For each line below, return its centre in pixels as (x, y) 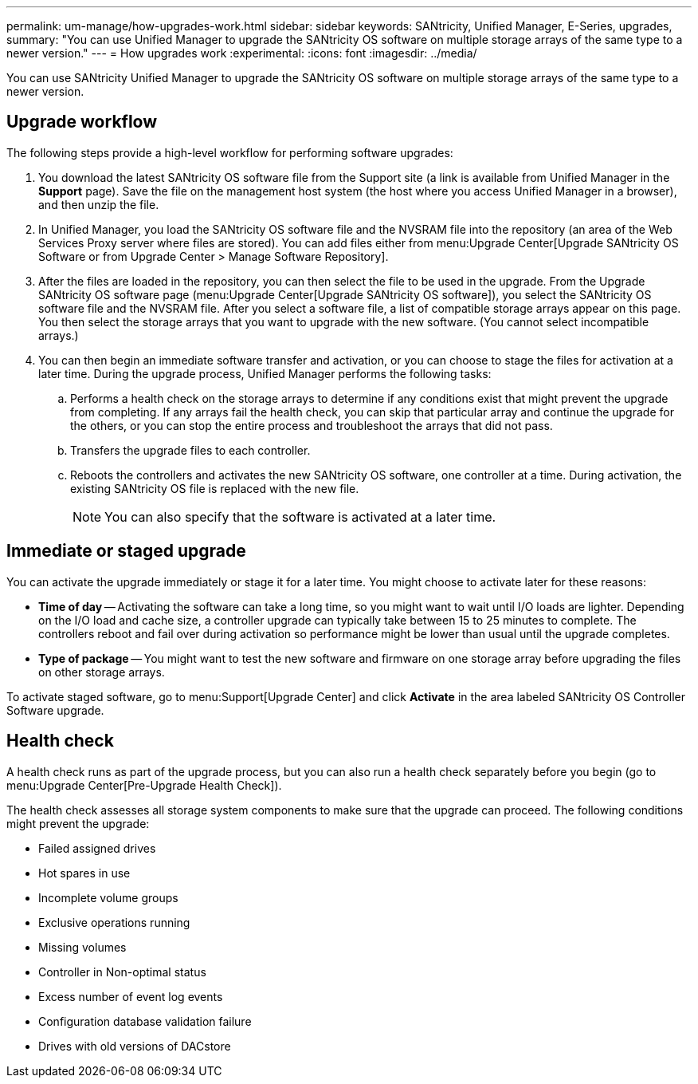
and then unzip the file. (99, 204)
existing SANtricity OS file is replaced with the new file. (215, 488)
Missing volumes (82, 947)
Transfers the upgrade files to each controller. (190, 450)
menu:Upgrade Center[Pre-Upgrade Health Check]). (144, 785)
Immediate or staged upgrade (126, 551)
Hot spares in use (84, 873)
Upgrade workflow (82, 122)
